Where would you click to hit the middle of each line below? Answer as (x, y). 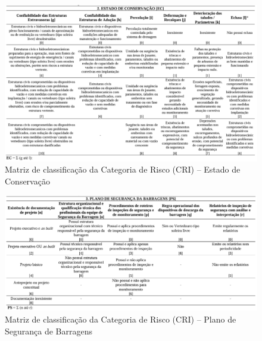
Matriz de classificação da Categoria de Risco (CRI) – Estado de (123, 169)
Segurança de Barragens (49, 331)
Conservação (27, 181)
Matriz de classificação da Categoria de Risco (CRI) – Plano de (121, 319)
